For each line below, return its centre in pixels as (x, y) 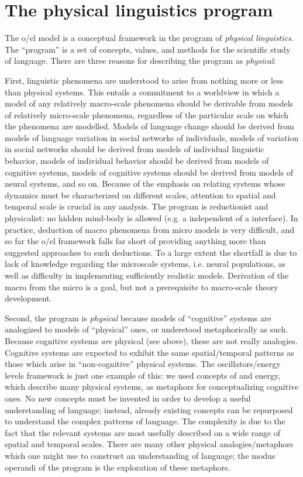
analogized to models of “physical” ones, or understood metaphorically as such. (147, 329)
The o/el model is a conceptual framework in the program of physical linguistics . (149, 38)
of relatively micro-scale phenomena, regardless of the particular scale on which (147, 114)
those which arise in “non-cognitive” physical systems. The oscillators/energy (143, 364)
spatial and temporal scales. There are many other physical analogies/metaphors (149, 444)
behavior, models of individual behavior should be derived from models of (137, 161)
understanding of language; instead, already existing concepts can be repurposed (149, 409)
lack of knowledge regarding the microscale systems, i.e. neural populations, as (145, 264)
